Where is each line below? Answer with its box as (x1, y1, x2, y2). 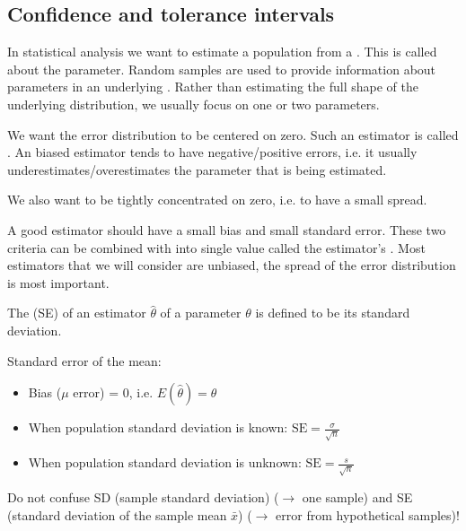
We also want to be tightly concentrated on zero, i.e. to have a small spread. (7, 190, 427, 209)
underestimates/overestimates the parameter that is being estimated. (7, 160, 387, 178)
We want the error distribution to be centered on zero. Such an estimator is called (7, 125, 459, 144)
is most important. (7, 273, 110, 292)
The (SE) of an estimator (7, 303, 146, 322)
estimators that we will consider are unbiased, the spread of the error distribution (7, 256, 456, 274)
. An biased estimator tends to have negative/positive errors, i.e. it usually (7, 143, 418, 161)
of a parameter (160, 303, 242, 322)
